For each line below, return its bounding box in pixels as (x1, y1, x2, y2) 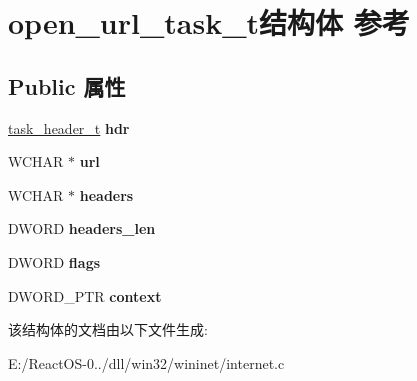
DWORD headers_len (8, 218, 156, 239)
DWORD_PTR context (8, 285, 162, 306)
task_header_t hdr (8, 117, 130, 138)
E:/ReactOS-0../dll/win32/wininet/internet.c (8, 352, 285, 373)
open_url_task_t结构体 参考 (8, 2, 410, 43)
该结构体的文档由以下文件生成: (8, 319, 208, 340)
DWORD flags (8, 251, 101, 272)
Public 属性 (8, 70, 126, 101)
